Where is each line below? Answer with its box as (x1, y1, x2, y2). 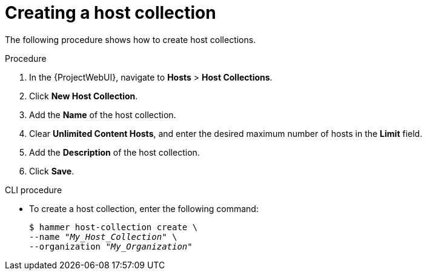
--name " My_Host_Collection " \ (29, 231, 177, 242)
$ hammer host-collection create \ (29, 222, 198, 232)
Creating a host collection (5, 2, 216, 23)
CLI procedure (5, 184, 62, 195)
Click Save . (29, 165, 74, 176)
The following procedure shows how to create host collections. (5, 34, 256, 45)
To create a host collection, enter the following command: (29, 203, 259, 214)
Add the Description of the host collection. (29, 147, 200, 157)
